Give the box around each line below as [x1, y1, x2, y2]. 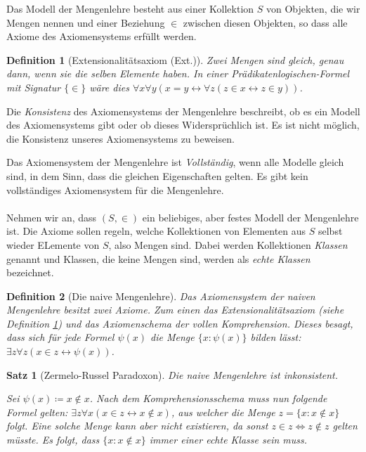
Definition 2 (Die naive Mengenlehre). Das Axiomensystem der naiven [6, 288, 315, 303]
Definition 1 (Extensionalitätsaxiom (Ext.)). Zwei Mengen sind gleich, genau [6, 52, 344, 67]
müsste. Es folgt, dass [6, 432, 100, 447]
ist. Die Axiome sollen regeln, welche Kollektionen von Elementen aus [6, 224, 306, 238]
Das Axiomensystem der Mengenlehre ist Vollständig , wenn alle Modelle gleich [6, 155, 344, 169]
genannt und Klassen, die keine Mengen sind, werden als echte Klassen [6, 251, 311, 266]
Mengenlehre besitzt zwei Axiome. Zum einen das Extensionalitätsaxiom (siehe [6, 302, 344, 317]
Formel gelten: [6, 404, 68, 419]
